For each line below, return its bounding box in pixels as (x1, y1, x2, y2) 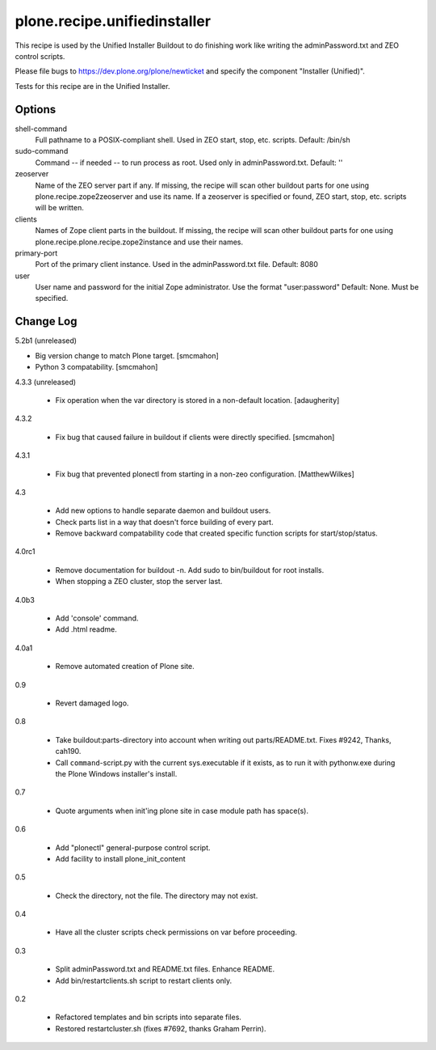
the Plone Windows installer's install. (55, 768, 178, 778)
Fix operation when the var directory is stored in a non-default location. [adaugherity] (55, 395, 340, 404)
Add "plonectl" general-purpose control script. (55, 842, 211, 853)
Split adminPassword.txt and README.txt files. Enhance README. (55, 964, 275, 974)
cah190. (55, 747, 82, 756)
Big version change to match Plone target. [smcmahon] (35, 350, 220, 360)
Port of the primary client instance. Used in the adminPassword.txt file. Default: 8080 (35, 260, 319, 269)
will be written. (35, 203, 84, 213)
